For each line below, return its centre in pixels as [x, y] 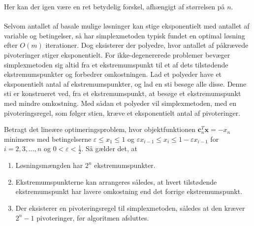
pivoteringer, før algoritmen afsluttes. [93, 217]
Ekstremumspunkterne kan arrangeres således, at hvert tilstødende [116, 181]
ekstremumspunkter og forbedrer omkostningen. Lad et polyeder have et [113, 74]
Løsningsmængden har [49, 165]
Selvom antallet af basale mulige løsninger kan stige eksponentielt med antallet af [127, 26]
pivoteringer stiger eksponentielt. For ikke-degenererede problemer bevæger [117, 54]
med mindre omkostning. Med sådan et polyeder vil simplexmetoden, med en [120, 103]
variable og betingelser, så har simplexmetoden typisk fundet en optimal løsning [125, 35]
